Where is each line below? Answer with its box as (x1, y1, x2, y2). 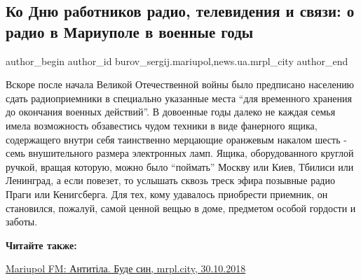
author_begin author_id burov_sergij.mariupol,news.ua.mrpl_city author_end (6, 53, 348, 68)
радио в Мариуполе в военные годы (6, 20, 254, 42)
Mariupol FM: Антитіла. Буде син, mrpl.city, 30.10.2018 (6, 261, 246, 276)
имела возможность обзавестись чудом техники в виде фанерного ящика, (6, 118, 318, 132)
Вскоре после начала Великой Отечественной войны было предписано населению (6, 77, 355, 92)
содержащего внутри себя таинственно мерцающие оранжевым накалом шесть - (6, 132, 347, 146)
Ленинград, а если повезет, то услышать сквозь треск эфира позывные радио (6, 173, 335, 188)
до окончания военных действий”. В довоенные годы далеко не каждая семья (6, 104, 336, 119)
